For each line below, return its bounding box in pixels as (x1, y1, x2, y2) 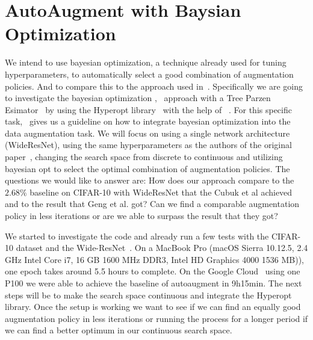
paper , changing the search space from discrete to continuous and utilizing (5, 150, 283, 163)
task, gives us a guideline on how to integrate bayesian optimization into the (5, 115, 291, 128)
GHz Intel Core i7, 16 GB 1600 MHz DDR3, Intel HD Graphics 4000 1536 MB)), (5, 253, 305, 265)
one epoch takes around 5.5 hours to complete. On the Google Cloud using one (5, 265, 300, 277)
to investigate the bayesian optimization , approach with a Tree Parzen (5, 91, 271, 104)
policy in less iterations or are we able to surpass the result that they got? (5, 209, 278, 222)
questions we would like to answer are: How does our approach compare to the (5, 174, 294, 187)
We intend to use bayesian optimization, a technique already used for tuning (5, 56, 287, 69)
